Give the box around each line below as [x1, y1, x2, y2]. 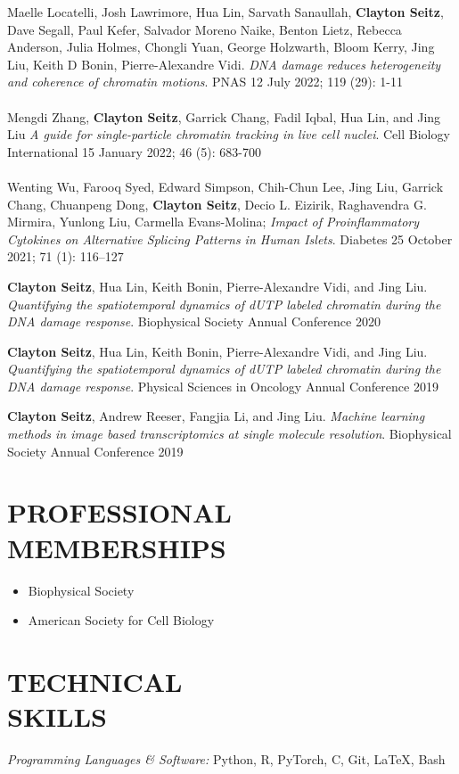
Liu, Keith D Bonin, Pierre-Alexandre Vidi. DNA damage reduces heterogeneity [7, 54, 441, 73]
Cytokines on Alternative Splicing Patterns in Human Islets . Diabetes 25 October [7, 229, 453, 248]
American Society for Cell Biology [28, 611, 215, 630]
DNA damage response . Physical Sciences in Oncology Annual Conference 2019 [7, 376, 439, 395]
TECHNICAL [7, 663, 183, 699]
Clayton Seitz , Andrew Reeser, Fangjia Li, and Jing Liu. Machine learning [7, 407, 425, 425]
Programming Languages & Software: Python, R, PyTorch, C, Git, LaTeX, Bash [7, 750, 446, 769]
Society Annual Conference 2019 [7, 441, 184, 460]
